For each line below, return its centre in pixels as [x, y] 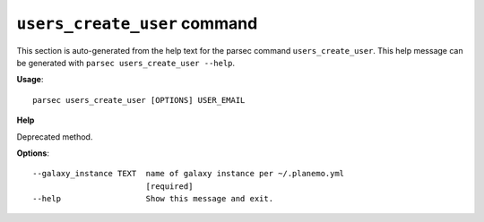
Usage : [30, 80]
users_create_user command [137, 23]
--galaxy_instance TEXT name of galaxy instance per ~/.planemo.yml [189, 174]
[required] [169, 186]
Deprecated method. [55, 137]
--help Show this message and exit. [153, 199]
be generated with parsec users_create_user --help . [126, 63]
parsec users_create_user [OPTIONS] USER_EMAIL [139, 100]
